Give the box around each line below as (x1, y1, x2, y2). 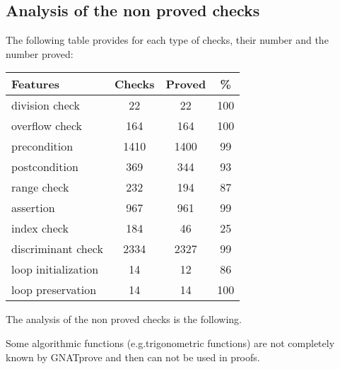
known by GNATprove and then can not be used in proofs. (6, 349, 260, 364)
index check (11, 220, 69, 237)
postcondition (11, 158, 78, 175)
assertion (11, 199, 55, 216)
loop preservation (11, 281, 97, 298)
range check (11, 179, 69, 196)
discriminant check (11, 240, 103, 257)
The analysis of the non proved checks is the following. (6, 312, 242, 327)
